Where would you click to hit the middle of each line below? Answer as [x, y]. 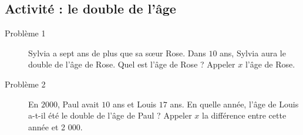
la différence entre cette [244, 115]
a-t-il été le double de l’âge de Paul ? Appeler [110, 115]
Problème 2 [25, 84]
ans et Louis [134, 104]
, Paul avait [78, 104]
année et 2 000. [55, 126]
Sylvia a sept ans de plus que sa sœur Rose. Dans [117, 53]
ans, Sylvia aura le [253, 53]
